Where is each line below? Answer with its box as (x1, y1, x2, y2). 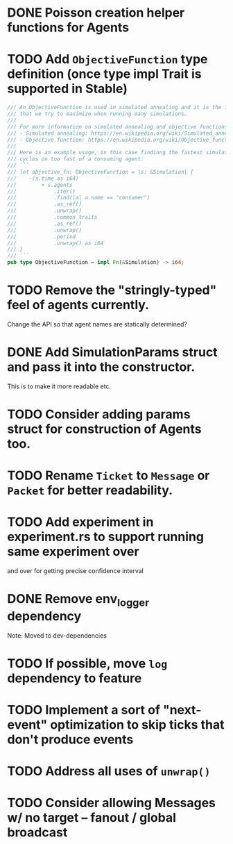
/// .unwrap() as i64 (7, 240, 104, 247)
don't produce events (7, 731, 134, 747)
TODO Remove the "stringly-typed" (7, 283, 217, 298)
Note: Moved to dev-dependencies (7, 631, 107, 640)
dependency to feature (7, 670, 142, 686)
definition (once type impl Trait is (7, 66, 202, 82)
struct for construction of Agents (7, 422, 202, 437)
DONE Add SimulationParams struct (7, 345, 218, 361)
